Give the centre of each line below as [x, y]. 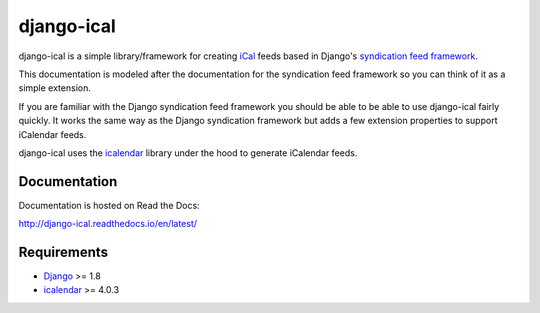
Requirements [63, 252]
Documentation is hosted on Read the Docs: [109, 205]
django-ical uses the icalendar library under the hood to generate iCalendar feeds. [188, 152]
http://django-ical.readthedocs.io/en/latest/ [108, 224]
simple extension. [55, 88]
